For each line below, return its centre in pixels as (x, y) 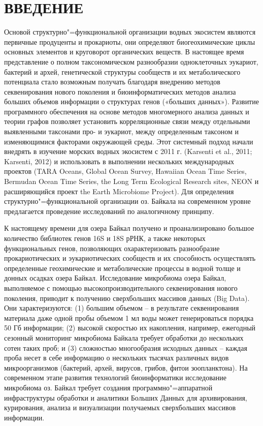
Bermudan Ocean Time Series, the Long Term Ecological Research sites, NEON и (131, 181)
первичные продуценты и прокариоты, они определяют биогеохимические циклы (130, 41)
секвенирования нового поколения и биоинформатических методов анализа (120, 91)
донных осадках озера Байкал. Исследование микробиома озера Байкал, (115, 278)
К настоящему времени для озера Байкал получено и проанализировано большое (129, 228)
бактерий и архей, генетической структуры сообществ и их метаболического (122, 71)
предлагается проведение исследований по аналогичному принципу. (109, 211)
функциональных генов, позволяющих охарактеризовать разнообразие (112, 248)
